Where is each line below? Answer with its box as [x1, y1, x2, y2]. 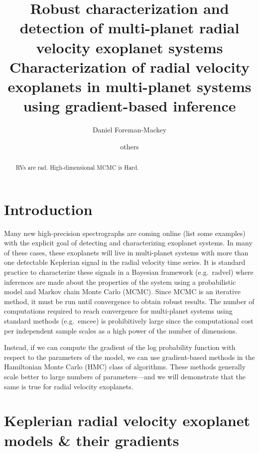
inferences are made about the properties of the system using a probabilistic [4, 276, 236, 287]
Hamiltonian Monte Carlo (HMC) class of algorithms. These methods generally [4, 361, 246, 372]
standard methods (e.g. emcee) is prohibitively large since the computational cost [4, 315, 254, 326]
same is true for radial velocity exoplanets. [4, 381, 133, 391]
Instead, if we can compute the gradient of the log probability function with [4, 342, 236, 352]
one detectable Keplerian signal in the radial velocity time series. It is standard [4, 257, 246, 267]
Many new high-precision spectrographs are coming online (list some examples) [4, 227, 246, 238]
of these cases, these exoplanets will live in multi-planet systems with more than [4, 247, 249, 257]
